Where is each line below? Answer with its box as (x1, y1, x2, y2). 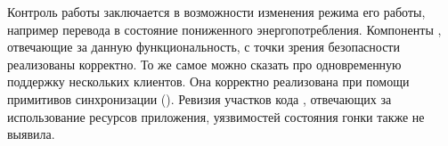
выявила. (7, 125, 55, 143)
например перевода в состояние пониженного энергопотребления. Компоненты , (7, 20, 442, 38)
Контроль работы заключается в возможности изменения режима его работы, (7, 3, 426, 20)
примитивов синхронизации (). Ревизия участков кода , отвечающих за (7, 89, 392, 108)
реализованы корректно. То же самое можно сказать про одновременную (7, 54, 402, 73)
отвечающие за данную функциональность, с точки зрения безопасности (7, 37, 400, 56)
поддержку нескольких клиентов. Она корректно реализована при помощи (7, 72, 410, 91)
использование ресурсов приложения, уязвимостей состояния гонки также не (7, 107, 425, 126)
